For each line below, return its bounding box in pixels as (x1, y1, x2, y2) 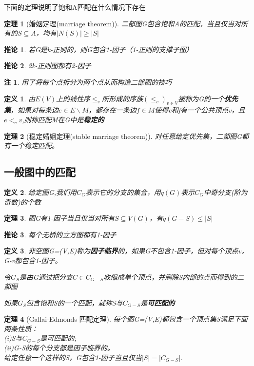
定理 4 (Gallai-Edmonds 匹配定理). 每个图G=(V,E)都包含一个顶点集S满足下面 (4, 314, 248, 324)
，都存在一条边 (88, 105, 137, 115)
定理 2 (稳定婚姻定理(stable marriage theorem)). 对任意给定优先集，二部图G (4, 131, 242, 141)
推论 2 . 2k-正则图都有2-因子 (4, 60, 91, 71)
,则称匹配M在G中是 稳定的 (22, 114, 104, 124)
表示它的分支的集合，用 (85, 187, 161, 197)
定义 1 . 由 (4, 93, 35, 103)
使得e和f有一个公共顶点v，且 (155, 105, 245, 115)
